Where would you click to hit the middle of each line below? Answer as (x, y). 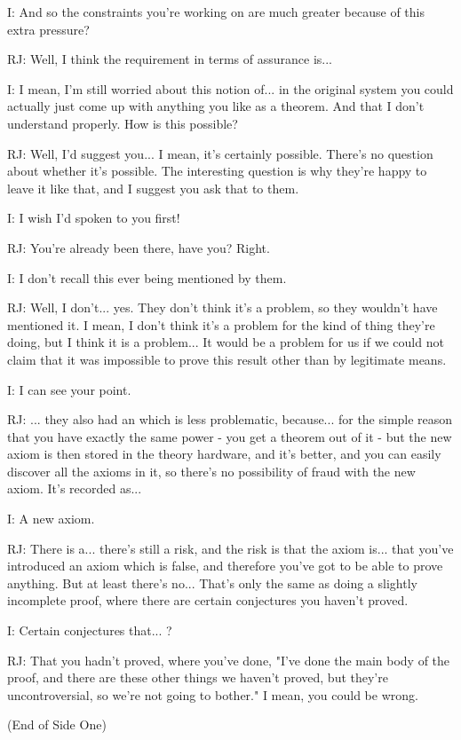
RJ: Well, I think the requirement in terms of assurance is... (170, 59)
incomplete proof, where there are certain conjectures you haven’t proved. (208, 600)
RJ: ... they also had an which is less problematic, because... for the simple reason (230, 419)
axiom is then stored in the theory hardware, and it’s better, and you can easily (224, 454)
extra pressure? (48, 29)
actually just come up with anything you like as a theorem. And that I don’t (216, 106)
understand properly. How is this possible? (123, 123)
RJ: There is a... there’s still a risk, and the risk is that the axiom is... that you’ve (230, 548)
